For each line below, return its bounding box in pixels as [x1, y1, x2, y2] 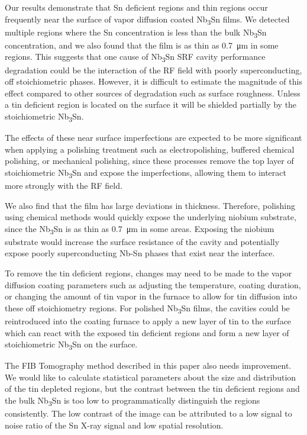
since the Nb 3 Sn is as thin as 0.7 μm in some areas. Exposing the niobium [5, 222, 274, 236]
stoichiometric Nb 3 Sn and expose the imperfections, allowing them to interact [5, 166, 286, 180]
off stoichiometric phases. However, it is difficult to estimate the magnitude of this [5, 75, 302, 88]
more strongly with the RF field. [5, 179, 122, 191]
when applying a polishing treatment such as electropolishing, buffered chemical [5, 143, 295, 155]
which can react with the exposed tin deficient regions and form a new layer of [5, 326, 289, 339]
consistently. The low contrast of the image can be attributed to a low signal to [5, 407, 292, 420]
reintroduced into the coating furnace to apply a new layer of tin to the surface [5, 314, 292, 327]
